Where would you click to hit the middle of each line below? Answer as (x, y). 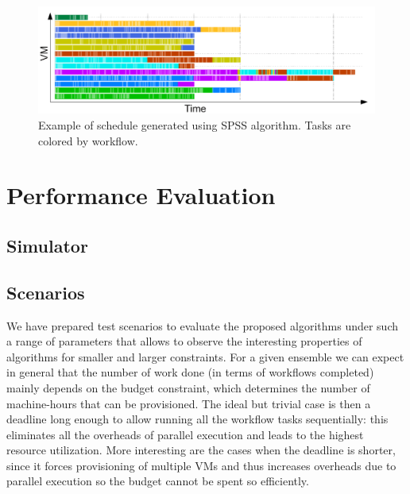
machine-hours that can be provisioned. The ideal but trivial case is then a (189, 403)
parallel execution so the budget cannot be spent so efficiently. (158, 481)
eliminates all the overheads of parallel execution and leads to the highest (185, 434)
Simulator (47, 245)
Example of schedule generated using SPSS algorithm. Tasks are (195, 124)
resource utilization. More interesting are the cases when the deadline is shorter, (201, 450)
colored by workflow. (88, 140)
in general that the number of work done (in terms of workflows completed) (190, 372)
